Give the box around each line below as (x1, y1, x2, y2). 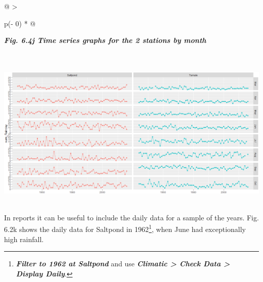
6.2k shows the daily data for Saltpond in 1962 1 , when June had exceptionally (4, 222, 246, 234)
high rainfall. (4, 233, 44, 244)
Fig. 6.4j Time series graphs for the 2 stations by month (4, 35, 206, 45)
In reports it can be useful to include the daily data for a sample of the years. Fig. (4, 212, 259, 222)
